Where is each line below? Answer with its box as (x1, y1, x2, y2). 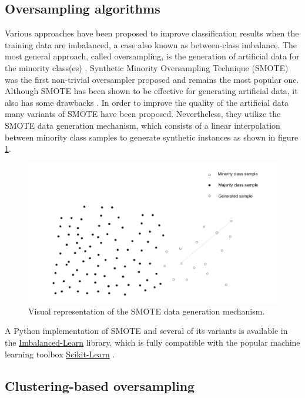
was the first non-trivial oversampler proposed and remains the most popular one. (5, 73, 299, 85)
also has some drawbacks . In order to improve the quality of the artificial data (5, 96, 289, 108)
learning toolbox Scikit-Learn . (5, 347, 115, 360)
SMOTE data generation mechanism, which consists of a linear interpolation (5, 119, 280, 131)
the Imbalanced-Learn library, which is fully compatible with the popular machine (5, 336, 300, 349)
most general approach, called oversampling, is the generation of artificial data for (5, 50, 300, 62)
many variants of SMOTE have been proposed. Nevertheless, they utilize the (5, 108, 281, 120)
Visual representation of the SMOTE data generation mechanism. (28, 305, 265, 317)
